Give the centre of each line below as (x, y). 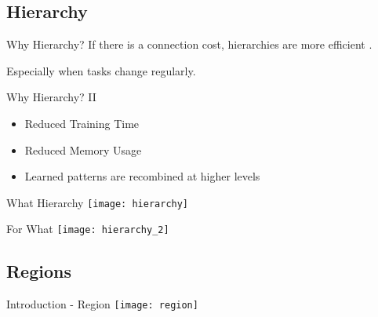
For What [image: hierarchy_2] (88, 229)
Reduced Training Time (82, 123)
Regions (39, 271)
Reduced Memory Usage (83, 149)
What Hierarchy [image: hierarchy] (98, 202)
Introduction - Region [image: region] (102, 304)
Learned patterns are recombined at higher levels (142, 176)
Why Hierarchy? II (51, 97)
